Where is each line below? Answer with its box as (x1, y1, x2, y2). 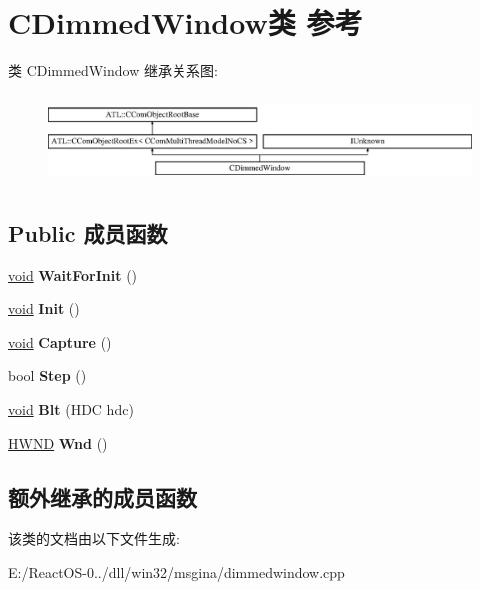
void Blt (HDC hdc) (8, 399, 134, 420)
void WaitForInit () (8, 264, 138, 285)
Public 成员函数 (8, 217, 168, 248)
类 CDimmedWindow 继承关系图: (8, 60, 218, 81)
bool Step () (8, 365, 87, 386)
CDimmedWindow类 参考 (8, 2, 363, 43)
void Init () (8, 298, 80, 319)
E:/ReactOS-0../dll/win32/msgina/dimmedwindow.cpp (8, 562, 345, 583)
